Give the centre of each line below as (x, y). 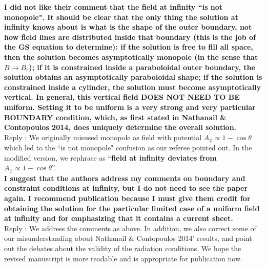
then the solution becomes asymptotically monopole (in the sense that (131, 57)
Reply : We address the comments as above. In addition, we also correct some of (130, 228)
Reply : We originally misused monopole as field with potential (103, 137)
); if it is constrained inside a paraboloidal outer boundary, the (142, 67)
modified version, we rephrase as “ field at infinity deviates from (110, 157)
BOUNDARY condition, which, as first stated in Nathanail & (115, 117)
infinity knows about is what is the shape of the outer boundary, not (128, 27)
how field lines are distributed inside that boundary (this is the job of (130, 37)
